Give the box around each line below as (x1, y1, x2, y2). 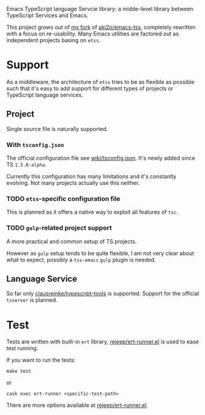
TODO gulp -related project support (6, 223, 112, 232)
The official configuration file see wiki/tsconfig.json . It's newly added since (6, 154, 196, 162)
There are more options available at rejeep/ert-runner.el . (6, 402, 148, 409)
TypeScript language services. (6, 91, 84, 99)
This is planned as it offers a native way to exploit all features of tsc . (6, 208, 179, 216)
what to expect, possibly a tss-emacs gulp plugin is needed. (6, 256, 156, 263)
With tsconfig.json (6, 140, 64, 149)
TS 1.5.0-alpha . (6, 161, 47, 168)
